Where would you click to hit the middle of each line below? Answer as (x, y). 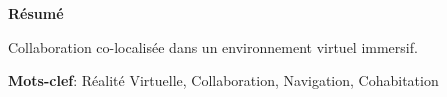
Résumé (36, 13)
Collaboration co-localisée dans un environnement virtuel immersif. (213, 46)
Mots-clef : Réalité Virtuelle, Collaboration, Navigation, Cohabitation (223, 80)
